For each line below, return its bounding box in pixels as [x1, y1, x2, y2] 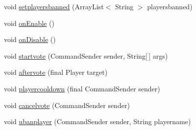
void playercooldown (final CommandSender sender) [4, 83, 160, 93]
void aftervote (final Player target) [4, 67, 108, 77]
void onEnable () [4, 18, 54, 28]
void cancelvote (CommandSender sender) [4, 100, 130, 110]
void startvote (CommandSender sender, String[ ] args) [4, 50, 168, 61]
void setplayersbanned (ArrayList [4, 1, 104, 11]
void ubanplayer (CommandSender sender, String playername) [4, 116, 191, 127]
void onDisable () [4, 34, 56, 44]
